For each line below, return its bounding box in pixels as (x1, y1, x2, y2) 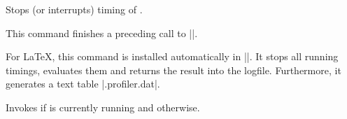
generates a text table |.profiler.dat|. (6, 76, 160, 91)
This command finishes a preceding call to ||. (6, 25, 198, 40)
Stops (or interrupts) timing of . (6, 2, 143, 16)
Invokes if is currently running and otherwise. (6, 99, 200, 114)
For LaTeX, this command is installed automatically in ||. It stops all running (6, 49, 339, 64)
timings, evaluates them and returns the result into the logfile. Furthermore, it (6, 62, 341, 77)
